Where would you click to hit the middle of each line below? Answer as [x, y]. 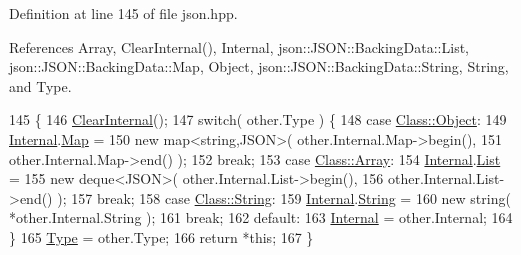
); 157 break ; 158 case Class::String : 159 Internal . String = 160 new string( [284, 197]
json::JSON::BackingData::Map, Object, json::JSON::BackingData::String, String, [259, 66]
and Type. [40, 85]
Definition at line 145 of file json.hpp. [123, 13]
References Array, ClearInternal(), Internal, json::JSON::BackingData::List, [239, 46]
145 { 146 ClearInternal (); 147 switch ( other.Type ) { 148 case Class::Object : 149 [258, 119]
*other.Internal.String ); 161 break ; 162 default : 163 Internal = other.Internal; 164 [261, 217]
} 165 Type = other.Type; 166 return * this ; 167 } [161, 236]
